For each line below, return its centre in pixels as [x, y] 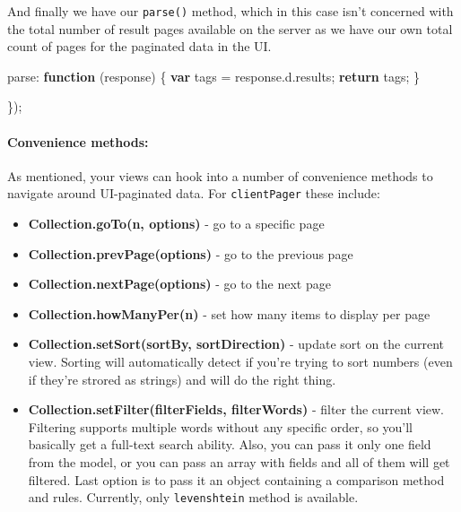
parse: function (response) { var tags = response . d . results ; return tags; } [213, 76]
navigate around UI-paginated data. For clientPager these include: [194, 193]
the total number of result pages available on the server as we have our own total [230, 28]
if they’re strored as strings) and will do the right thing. [182, 379]
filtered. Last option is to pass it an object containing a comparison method [236, 479]
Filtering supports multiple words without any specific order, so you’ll [220, 426]
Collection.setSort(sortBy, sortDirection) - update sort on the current [236, 344]
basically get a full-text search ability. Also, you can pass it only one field [230, 444]
